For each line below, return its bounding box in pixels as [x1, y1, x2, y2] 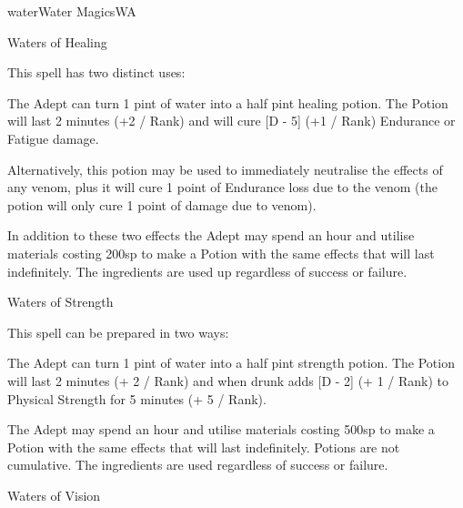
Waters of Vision [7, 485, 101, 504]
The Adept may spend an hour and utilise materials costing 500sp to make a [7, 420, 435, 439]
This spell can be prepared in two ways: [7, 322, 229, 341]
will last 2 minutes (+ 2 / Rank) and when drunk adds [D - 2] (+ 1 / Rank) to [7, 371, 449, 390]
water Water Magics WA [7, 2, 136, 20]
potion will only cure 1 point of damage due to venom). [7, 195, 317, 214]
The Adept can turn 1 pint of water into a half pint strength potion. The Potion [7, 353, 455, 372]
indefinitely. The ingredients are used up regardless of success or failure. [7, 261, 408, 280]
